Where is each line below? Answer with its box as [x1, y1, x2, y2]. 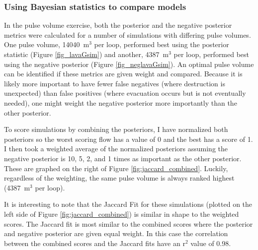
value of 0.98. [190, 238, 231, 248]
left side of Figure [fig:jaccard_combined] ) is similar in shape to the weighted [4, 208, 239, 219]
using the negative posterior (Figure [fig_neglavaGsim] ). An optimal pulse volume [4, 59, 254, 69]
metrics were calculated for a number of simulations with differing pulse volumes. [4, 29, 251, 40]
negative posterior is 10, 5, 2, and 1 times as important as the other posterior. [4, 153, 242, 163]
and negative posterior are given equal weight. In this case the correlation [4, 228, 228, 239]
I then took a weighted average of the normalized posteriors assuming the [4, 143, 228, 154]
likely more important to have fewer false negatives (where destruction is [4, 78, 225, 88]
